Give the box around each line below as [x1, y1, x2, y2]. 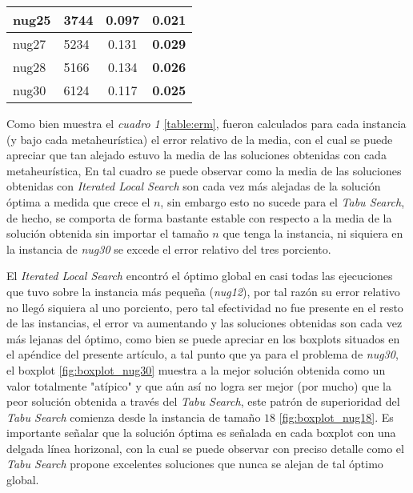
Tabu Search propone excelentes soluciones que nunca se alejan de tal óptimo [6, 455, 383, 472]
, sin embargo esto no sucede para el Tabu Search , [160, 193, 405, 210]
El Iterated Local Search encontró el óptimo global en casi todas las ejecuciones [6, 267, 393, 284]
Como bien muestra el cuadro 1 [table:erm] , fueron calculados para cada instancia [6, 115, 407, 131]
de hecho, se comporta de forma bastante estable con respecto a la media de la [6, 209, 392, 226]
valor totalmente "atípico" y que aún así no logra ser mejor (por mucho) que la [6, 377, 391, 394]
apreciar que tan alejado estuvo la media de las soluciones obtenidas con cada [6, 146, 387, 163]
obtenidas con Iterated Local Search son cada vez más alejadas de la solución [6, 178, 381, 194]
